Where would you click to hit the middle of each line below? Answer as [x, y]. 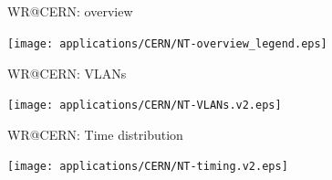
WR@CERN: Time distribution [95, 134]
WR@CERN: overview [70, 11]
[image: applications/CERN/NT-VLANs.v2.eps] [145, 106]
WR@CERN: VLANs [67, 73]
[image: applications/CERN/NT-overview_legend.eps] [167, 43]
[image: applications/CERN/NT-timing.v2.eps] [148, 167]
